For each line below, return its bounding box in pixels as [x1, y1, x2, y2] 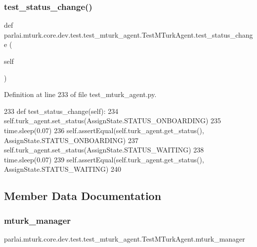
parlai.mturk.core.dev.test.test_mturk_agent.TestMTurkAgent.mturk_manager [4, 233, 245, 244]
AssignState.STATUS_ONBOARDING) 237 [4, 135, 138, 145]
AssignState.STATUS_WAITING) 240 [4, 164, 122, 174]
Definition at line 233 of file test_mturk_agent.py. [4, 89, 157, 99]
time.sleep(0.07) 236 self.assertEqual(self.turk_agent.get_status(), [4, 125, 204, 135]
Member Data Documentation [4, 188, 162, 203]
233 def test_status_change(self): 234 [4, 105, 119, 116]
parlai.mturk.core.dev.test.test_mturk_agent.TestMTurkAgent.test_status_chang [4, 29, 253, 40]
